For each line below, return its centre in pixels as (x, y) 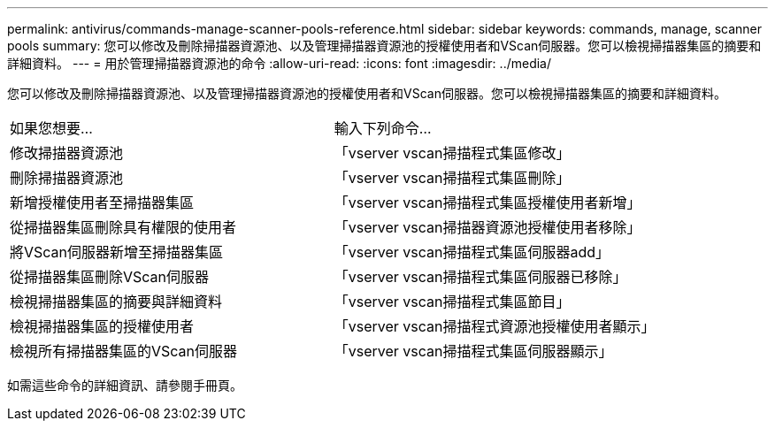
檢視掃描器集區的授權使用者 (102, 326)
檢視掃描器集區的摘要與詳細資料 (116, 302)
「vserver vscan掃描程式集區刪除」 (452, 178)
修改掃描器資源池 (67, 153)
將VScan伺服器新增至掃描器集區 (117, 252)
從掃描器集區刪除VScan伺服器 (110, 277)
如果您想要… (51, 128)
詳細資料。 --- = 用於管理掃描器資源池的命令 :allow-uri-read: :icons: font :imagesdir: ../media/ (280, 63)
